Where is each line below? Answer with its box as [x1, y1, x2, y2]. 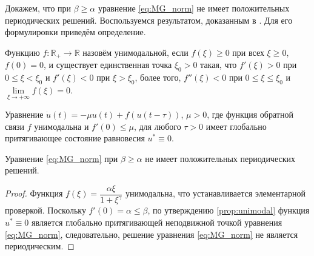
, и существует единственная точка [44, 58, 172, 71]
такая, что [200, 58, 237, 71]
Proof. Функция [5, 187, 63, 200]
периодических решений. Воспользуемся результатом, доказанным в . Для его [5, 13, 293, 26]
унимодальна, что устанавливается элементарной [125, 187, 306, 200]
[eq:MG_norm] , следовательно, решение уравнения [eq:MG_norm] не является [5, 227, 298, 240]
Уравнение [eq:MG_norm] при [5, 152, 118, 164]
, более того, [135, 71, 181, 84]
